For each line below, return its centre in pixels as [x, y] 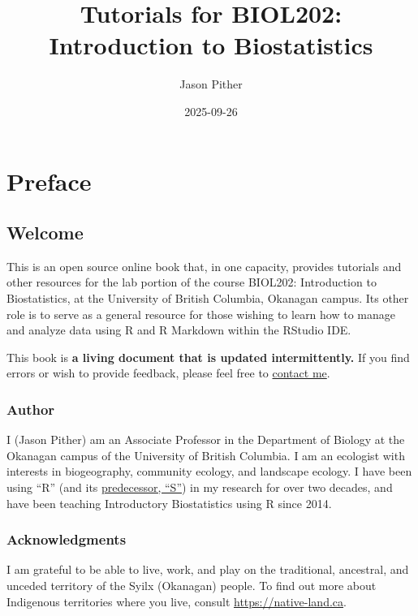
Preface [49, 181]
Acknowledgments [67, 539]
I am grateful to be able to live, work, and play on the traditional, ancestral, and [208, 569]
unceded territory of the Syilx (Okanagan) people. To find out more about [192, 586]
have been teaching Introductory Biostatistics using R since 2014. [169, 503]
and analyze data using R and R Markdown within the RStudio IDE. [179, 330]
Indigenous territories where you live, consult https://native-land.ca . [177, 601]
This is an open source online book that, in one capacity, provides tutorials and [204, 266]
